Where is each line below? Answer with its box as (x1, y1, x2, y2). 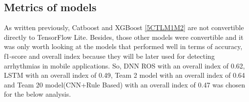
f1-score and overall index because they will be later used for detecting (4, 51, 215, 61)
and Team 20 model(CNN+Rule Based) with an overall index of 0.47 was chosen (4, 79, 246, 89)
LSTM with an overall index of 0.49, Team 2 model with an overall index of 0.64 (4, 70, 245, 80)
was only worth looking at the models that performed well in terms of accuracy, (4, 41, 243, 51)
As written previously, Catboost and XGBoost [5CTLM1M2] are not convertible (4, 22, 244, 33)
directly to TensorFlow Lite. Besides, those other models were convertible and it (4, 32, 244, 42)
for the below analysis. (4, 89, 71, 99)
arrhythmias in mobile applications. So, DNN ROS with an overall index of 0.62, (4, 60, 245, 70)
